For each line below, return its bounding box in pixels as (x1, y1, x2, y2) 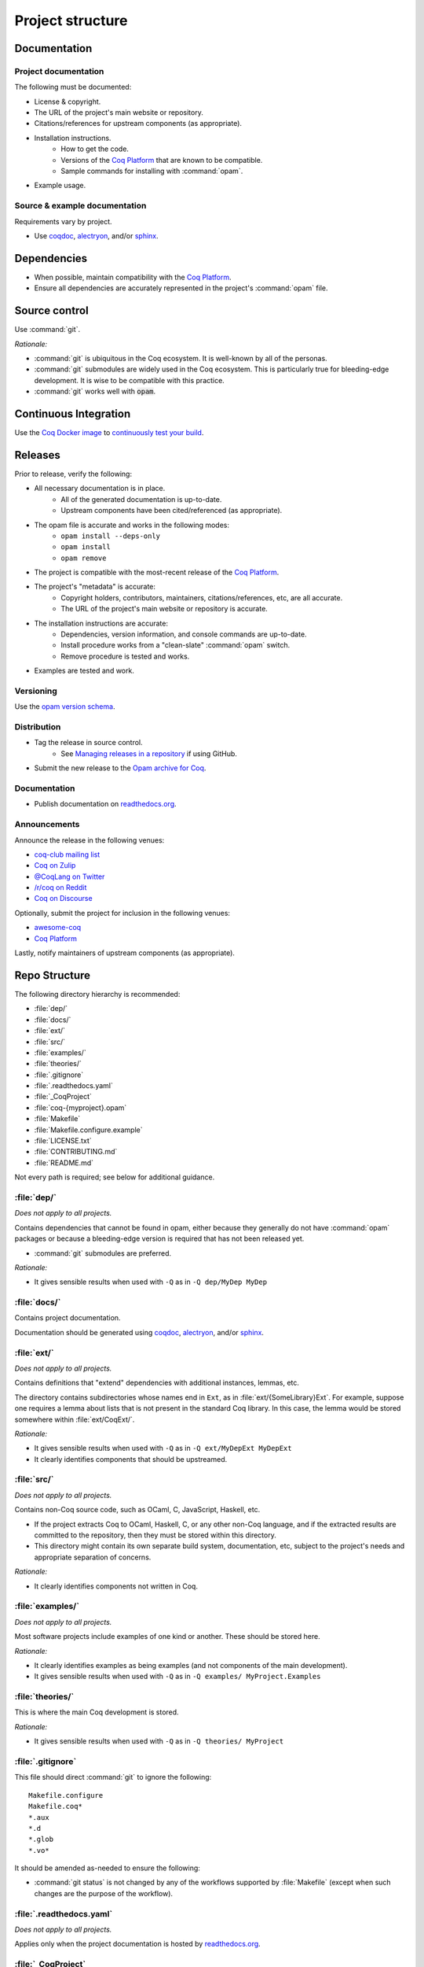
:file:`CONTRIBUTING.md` (34, 1147, 118, 1157)
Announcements (14, 819, 80, 830)
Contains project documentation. (14, 1313, 121, 1323)
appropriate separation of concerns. (34, 1552, 152, 1562)
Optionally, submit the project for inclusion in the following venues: (14, 908, 231, 917)
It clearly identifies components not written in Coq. (34, 1581, 198, 1591)
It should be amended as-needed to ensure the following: (14, 1863, 200, 1873)
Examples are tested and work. (34, 666, 135, 676)
